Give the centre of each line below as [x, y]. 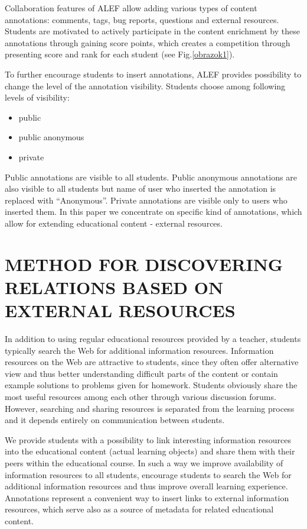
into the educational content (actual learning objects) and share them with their [150, 451]
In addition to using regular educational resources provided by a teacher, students [153, 338]
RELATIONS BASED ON [114, 287]
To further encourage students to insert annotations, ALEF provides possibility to [153, 74]
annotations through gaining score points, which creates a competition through [148, 42]
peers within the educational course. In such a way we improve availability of [144, 462]
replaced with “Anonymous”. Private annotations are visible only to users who [146, 200]
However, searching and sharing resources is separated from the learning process [150, 408]
